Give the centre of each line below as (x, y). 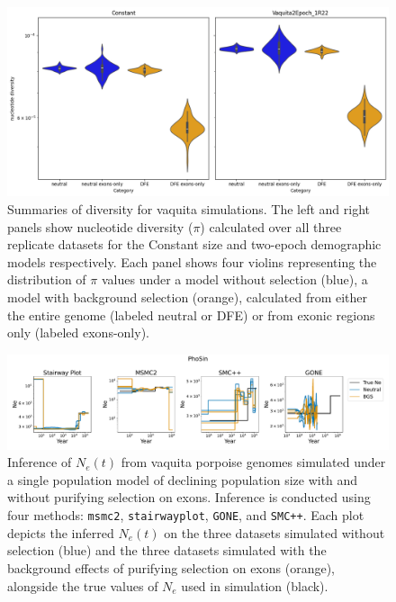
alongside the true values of (83, 585)
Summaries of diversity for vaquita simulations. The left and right (189, 208)
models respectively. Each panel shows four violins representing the (192, 261)
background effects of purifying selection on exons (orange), (171, 567)
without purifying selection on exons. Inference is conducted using (189, 497)
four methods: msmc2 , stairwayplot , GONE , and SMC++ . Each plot (186, 515)
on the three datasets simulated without (274, 532)
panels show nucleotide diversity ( (100, 226)
